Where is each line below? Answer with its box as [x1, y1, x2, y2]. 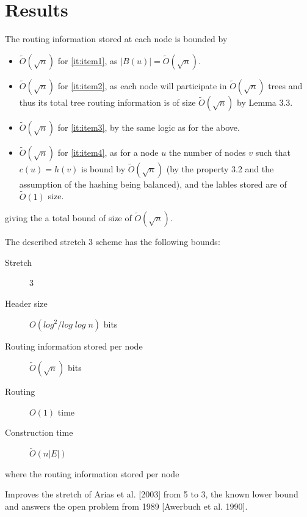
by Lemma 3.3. [237, 95, 293, 108]
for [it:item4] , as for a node [57, 145, 159, 158]
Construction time [5, 426, 73, 439]
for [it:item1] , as [57, 54, 118, 67]
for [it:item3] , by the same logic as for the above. [57, 120, 240, 133]
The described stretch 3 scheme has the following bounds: [5, 235, 220, 248]
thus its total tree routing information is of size [19, 95, 196, 108]
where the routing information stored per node [5, 467, 179, 480]
